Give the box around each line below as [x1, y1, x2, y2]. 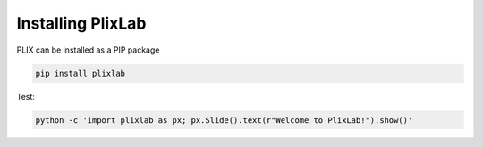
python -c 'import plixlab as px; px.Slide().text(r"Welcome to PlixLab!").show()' [35, 115, 413, 125]
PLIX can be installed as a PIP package [16, 45, 160, 55]
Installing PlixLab [16, 13, 147, 33]
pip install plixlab [35, 68, 125, 78]
